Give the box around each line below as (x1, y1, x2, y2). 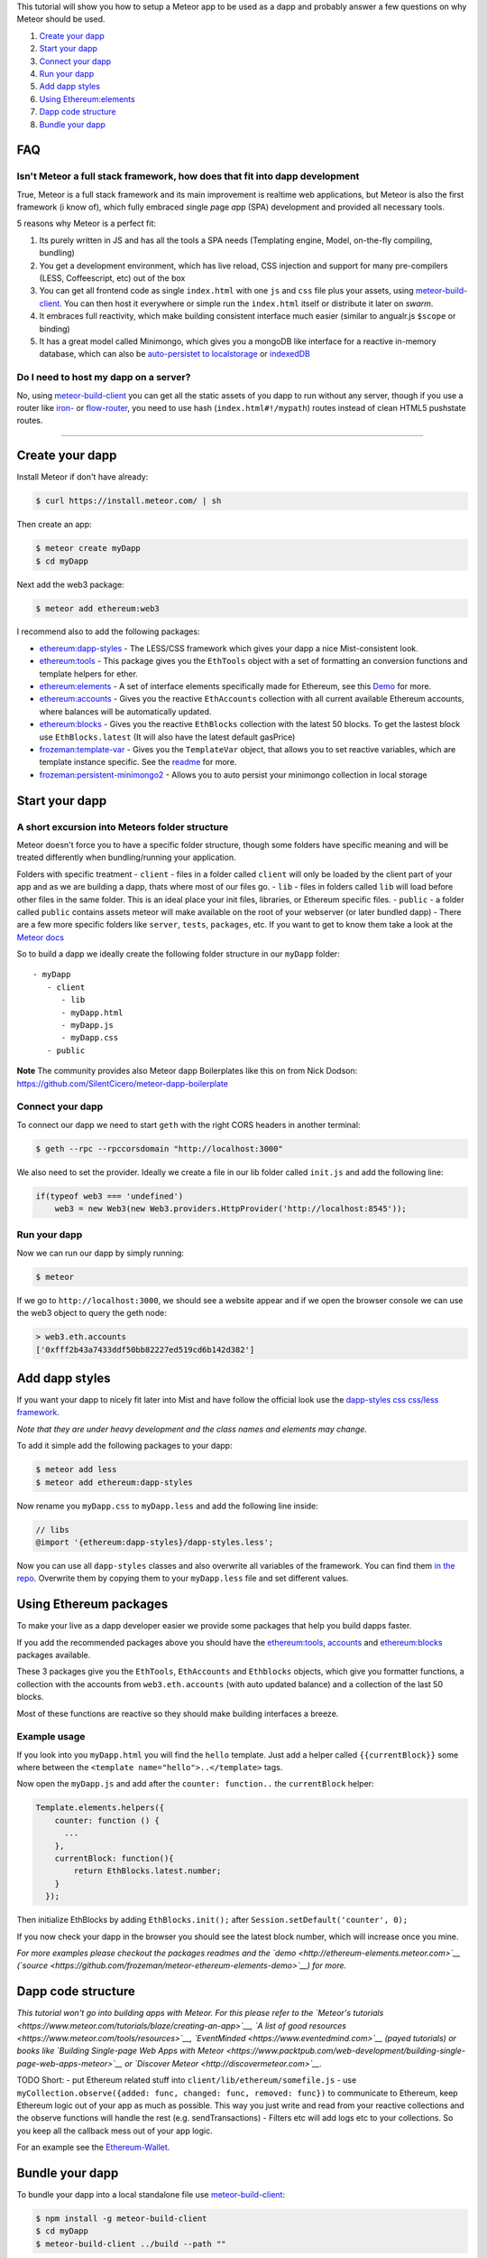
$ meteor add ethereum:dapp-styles (35, 1477, 193, 1488)
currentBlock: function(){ (54, 1853, 175, 1864)
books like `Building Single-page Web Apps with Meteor (16, 2046, 225, 2057)
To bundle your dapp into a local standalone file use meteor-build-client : (16, 2189, 286, 2200)
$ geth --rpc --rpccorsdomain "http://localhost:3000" (35, 1143, 283, 1153)
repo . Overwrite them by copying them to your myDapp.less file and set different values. (16, 1572, 349, 1584)
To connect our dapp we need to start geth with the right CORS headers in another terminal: (16, 1119, 361, 1130)
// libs (35, 1525, 69, 1535)
